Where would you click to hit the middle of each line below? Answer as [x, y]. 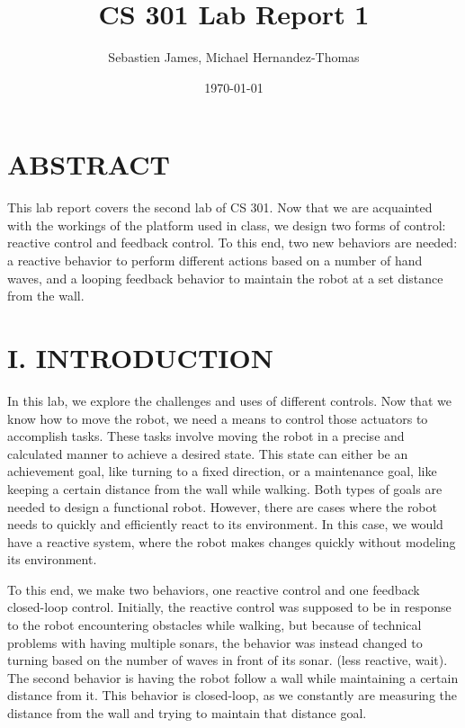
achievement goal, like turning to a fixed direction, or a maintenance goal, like [222, 471]
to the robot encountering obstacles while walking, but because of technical [215, 625]
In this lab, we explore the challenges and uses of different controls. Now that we [229, 400]
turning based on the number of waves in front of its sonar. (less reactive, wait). [228, 660]
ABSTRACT [89, 164]
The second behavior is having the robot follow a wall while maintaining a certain [233, 677]
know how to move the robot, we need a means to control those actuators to [218, 418]
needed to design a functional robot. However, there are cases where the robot [222, 506]
